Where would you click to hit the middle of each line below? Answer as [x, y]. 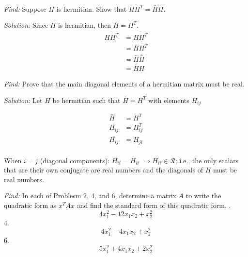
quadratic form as [30, 205]
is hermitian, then [84, 25]
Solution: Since [26, 25]
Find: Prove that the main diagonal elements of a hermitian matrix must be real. [124, 84]
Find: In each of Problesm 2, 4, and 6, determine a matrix [90, 196]
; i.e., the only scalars [207, 160]
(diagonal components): [75, 160]
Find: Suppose [25, 9]
